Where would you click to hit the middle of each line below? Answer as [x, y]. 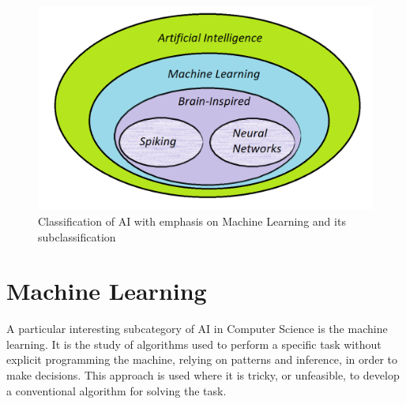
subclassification [77, 236]
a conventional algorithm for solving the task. [117, 390]
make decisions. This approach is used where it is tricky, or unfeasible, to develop [203, 375]
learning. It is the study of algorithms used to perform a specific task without [194, 344]
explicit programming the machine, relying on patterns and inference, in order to [202, 359]
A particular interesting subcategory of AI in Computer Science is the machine [197, 329]
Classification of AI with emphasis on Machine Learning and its [192, 221]
